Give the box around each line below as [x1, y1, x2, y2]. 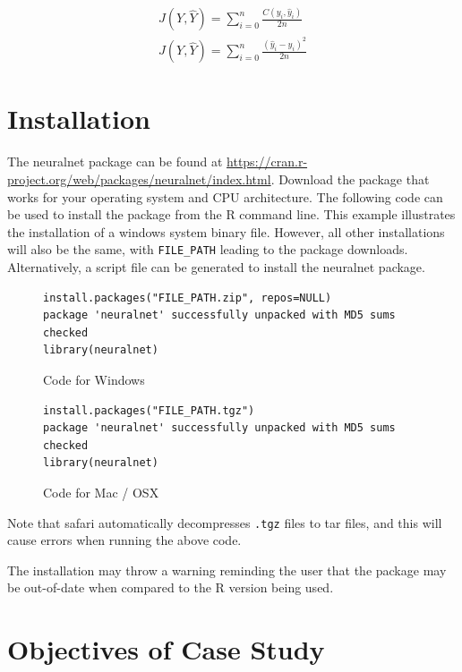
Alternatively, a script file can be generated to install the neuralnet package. [7, 258, 425, 276]
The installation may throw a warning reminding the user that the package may [7, 560, 447, 579]
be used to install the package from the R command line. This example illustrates [7, 205, 456, 224]
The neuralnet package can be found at [7, 152, 223, 171]
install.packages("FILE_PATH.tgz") [43, 404, 255, 417]
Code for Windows [43, 370, 145, 388]
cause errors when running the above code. [7, 531, 242, 549]
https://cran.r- [227, 152, 308, 171]
